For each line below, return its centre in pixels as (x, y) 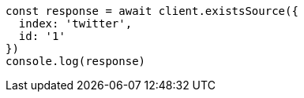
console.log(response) (76, 61)
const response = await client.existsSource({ (152, 11)
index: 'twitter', (75, 24)
